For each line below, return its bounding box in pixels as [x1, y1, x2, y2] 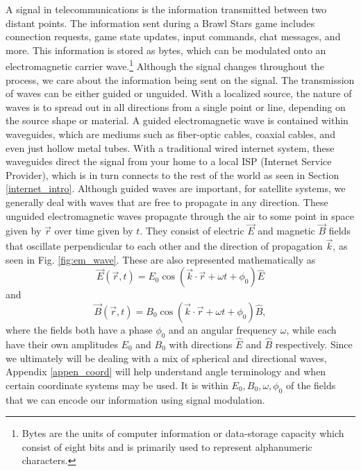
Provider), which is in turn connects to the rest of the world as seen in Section [6, 167, 339, 182]
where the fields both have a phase [6, 322, 153, 336]
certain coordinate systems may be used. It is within [6, 377, 228, 392]
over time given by [54, 223, 133, 238]
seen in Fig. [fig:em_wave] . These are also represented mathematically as [6, 252, 316, 266]
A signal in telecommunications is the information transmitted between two [6, 2, 327, 16]
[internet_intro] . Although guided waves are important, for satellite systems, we [6, 181, 346, 196]
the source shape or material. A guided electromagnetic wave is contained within [6, 113, 349, 128]
